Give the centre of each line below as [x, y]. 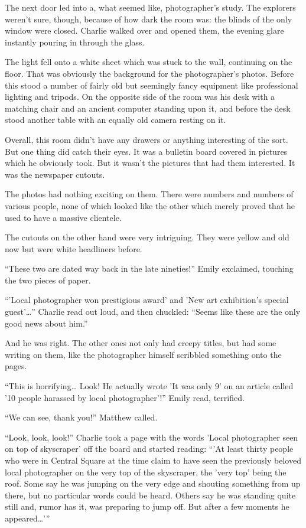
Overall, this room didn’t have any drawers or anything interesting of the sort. [147, 139]
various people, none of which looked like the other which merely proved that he [150, 205]
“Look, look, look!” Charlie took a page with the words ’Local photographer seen [152, 437]
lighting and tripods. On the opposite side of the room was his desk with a [140, 97]
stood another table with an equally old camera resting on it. [115, 120]
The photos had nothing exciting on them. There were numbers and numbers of [149, 194]
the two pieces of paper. [48, 280]
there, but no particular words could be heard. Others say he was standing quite [150, 495]
